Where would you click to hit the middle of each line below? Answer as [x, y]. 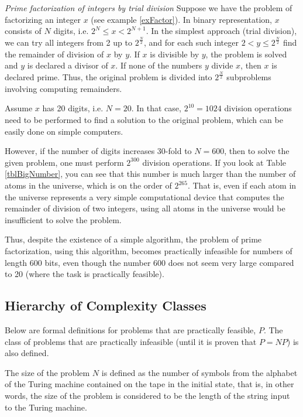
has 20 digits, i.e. [73, 108]
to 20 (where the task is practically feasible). [85, 274]
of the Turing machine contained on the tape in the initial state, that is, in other [149, 384]
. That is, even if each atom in [242, 185]
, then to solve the [257, 151]
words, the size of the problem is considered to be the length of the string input [147, 395]
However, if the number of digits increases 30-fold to [98, 151]
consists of [23, 31]
